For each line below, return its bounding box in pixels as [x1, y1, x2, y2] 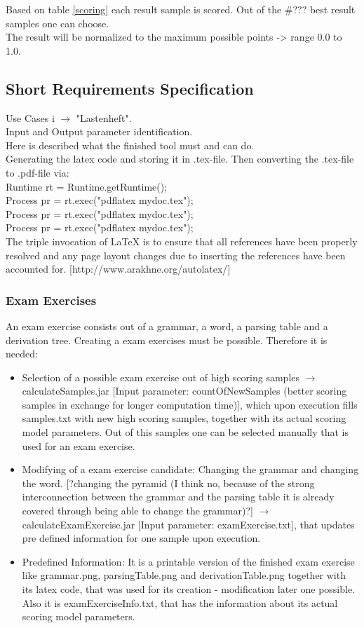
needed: [6, 346, 38, 361]
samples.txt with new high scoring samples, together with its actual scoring [22, 411, 346, 425]
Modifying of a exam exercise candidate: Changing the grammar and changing [22, 462, 359, 477]
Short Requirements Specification [6, 77, 254, 99]
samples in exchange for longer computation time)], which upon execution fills [22, 397, 358, 411]
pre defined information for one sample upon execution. [22, 531, 261, 545]
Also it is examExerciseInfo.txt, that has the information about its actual [22, 595, 338, 610]
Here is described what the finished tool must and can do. [6, 137, 255, 152]
